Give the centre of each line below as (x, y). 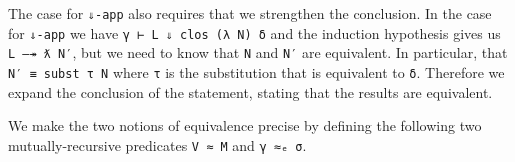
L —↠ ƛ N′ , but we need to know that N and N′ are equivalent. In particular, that (258, 52)
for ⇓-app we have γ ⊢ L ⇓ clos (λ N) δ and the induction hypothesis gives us (254, 32)
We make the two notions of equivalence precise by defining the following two (245, 125)
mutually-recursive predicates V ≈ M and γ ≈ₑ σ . (157, 144)
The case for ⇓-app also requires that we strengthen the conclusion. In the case (250, 13)
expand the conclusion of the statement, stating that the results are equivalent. (250, 91)
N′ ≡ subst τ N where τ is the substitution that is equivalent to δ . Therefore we (256, 71)
